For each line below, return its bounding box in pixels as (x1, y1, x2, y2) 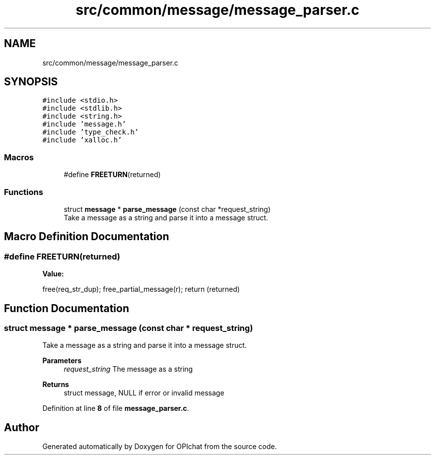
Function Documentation (4, 302, 129, 315)
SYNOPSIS (4, 75, 58, 88)
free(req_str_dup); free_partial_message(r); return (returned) (42, 285, 240, 294)
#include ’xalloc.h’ (42, 136, 122, 144)
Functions (4, 187, 43, 197)
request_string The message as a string (64, 365, 193, 374)
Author (4, 421, 39, 434)
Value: (42, 269, 64, 278)
